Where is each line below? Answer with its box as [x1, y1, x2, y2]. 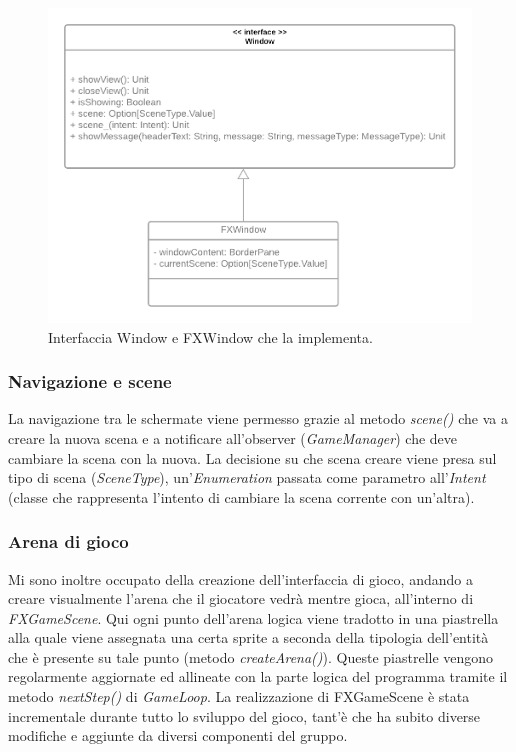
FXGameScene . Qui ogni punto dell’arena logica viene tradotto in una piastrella [8, 607, 499, 628]
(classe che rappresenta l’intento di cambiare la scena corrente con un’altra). [8, 486, 475, 507]
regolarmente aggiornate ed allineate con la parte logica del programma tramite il [8, 666, 508, 687]
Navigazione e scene [8, 369, 172, 394]
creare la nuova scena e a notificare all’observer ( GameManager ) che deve [8, 427, 458, 448]
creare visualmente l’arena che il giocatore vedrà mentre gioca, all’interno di [8, 588, 474, 609]
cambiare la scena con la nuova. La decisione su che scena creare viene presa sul [8, 447, 497, 468]
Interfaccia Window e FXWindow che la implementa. [48, 326, 373, 347]
